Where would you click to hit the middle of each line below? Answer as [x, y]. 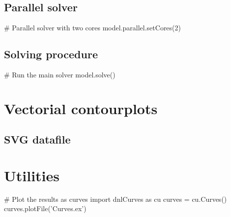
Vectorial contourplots [81, 108]
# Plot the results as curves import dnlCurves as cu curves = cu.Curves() [115, 199]
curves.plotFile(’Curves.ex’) [45, 208]
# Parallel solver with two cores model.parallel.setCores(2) [92, 28]
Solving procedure [51, 54]
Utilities [32, 175]
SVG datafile [37, 139]
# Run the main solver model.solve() [60, 74]
